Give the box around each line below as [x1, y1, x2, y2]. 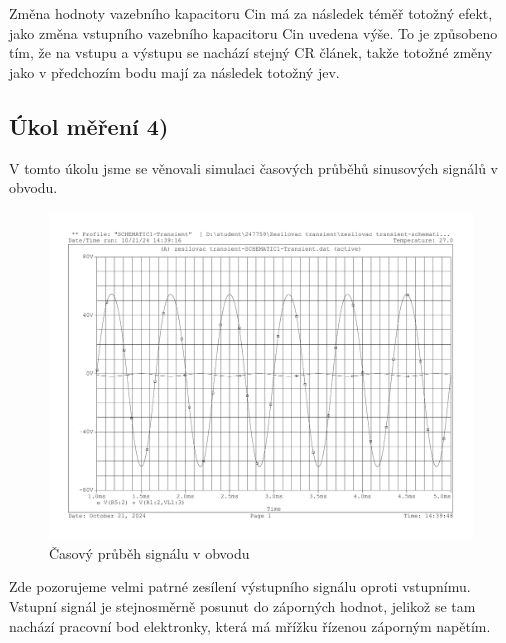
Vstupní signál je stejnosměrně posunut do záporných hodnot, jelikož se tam [9, 596, 476, 617]
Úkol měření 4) [9, 110, 169, 141]
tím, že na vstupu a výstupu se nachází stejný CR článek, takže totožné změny [9, 42, 493, 63]
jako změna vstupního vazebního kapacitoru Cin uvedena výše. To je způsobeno [9, 22, 498, 43]
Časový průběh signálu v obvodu [49, 542, 250, 563]
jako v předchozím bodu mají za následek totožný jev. [9, 61, 340, 82]
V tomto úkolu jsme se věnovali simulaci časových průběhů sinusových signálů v [9, 157, 498, 178]
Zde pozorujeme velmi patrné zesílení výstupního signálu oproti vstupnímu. [9, 576, 471, 597]
